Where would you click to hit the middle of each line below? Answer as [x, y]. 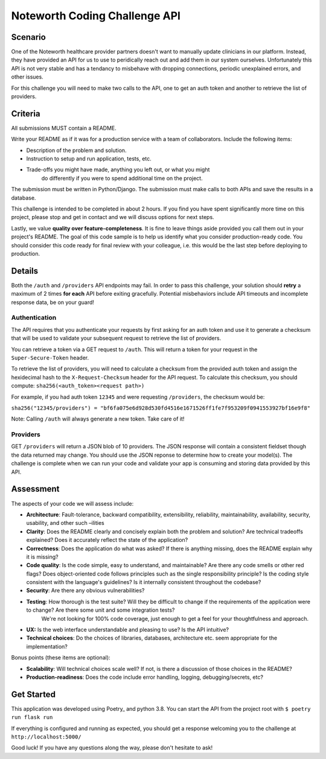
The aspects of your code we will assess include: [72, 503]
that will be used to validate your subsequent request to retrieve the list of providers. [116, 338]
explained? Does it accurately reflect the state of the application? [107, 540]
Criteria [26, 114]
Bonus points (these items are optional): [61, 658]
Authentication [34, 318]
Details [25, 271]
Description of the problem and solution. [76, 150]
